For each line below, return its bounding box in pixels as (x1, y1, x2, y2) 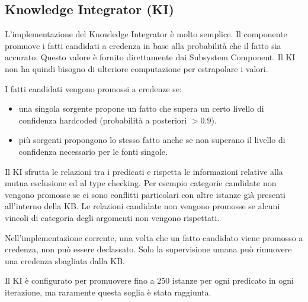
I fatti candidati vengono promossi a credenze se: (5, 82, 182, 95)
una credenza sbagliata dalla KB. (5, 254, 125, 267)
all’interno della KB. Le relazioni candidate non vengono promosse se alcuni (5, 200, 280, 212)
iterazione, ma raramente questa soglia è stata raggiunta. (5, 285, 211, 298)
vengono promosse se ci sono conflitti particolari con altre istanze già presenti (5, 188, 285, 200)
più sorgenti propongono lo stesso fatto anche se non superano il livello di (18, 134, 285, 146)
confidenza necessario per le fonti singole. (18, 145, 168, 157)
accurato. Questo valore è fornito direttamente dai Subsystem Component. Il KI (5, 51, 296, 63)
